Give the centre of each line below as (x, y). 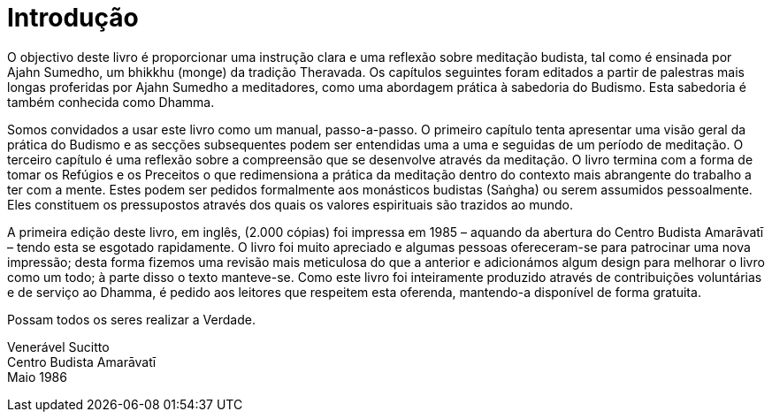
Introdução (73, 18)
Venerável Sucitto (58, 347)
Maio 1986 (37, 377)
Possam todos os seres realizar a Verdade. (131, 319)
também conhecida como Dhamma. (111, 102)
